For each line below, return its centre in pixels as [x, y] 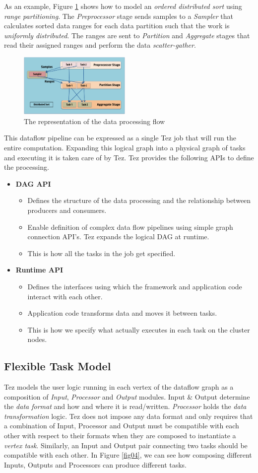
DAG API [33, 183]
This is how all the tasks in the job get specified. [101, 253]
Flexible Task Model [58, 366]
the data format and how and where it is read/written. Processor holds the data [125, 406]
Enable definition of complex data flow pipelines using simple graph [130, 227]
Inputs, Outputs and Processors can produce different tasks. [96, 464]
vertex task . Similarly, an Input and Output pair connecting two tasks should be [126, 445]
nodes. [37, 339]
